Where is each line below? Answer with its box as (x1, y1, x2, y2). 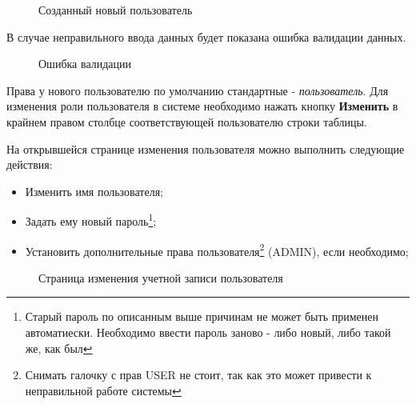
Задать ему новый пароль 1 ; (25, 210, 157, 229)
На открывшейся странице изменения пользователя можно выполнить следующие (6, 140, 405, 157)
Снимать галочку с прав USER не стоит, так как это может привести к (25, 366, 372, 383)
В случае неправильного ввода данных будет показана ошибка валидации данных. (6, 28, 406, 45)
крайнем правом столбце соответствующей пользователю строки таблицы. (6, 113, 367, 130)
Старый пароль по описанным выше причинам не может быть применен (25, 308, 378, 325)
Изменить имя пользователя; (25, 182, 163, 199)
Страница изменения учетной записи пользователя (38, 269, 283, 286)
